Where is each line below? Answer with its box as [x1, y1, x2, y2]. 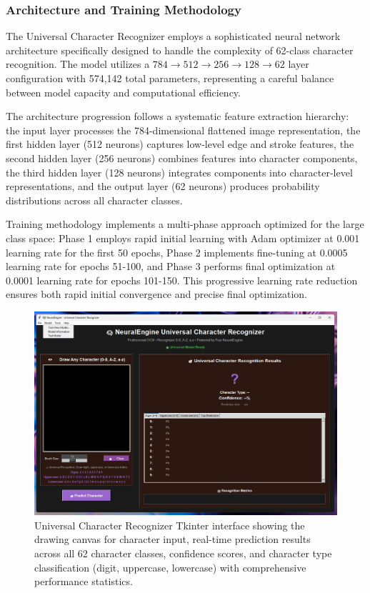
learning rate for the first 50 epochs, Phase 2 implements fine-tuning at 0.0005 [6, 244, 348, 259]
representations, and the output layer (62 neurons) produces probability [6, 179, 320, 194]
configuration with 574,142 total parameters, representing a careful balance [6, 71, 334, 85]
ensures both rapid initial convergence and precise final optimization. [6, 286, 307, 302]
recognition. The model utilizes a [6, 56, 150, 71]
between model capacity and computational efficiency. [6, 84, 241, 99]
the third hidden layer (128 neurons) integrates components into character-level [6, 164, 353, 179]
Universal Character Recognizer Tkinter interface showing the [34, 517, 305, 532]
